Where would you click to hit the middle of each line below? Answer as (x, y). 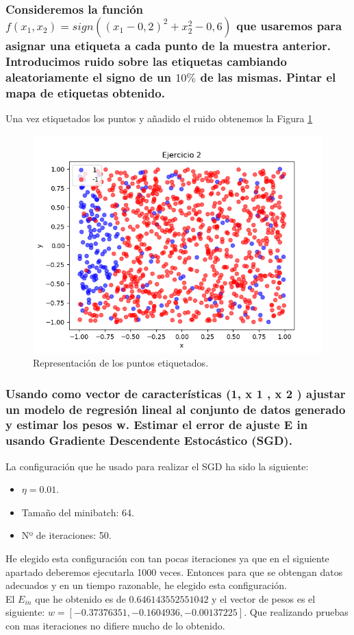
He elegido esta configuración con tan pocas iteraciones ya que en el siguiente (167, 558)
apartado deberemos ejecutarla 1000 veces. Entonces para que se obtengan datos (174, 571)
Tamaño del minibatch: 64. (78, 512)
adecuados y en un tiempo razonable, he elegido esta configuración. (146, 585)
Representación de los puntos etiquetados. (121, 363)
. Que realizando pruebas (296, 612)
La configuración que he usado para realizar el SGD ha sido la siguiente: (157, 466)
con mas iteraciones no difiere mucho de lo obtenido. (115, 626)
